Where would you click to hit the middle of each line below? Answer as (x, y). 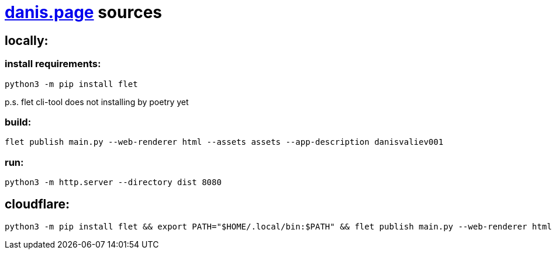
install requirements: (53, 64)
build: (18, 122)
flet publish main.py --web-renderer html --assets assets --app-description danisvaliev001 (224, 142)
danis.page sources (83, 12)
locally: (27, 40)
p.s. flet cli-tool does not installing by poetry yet (97, 102)
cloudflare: (37, 204)
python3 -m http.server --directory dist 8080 (113, 182)
